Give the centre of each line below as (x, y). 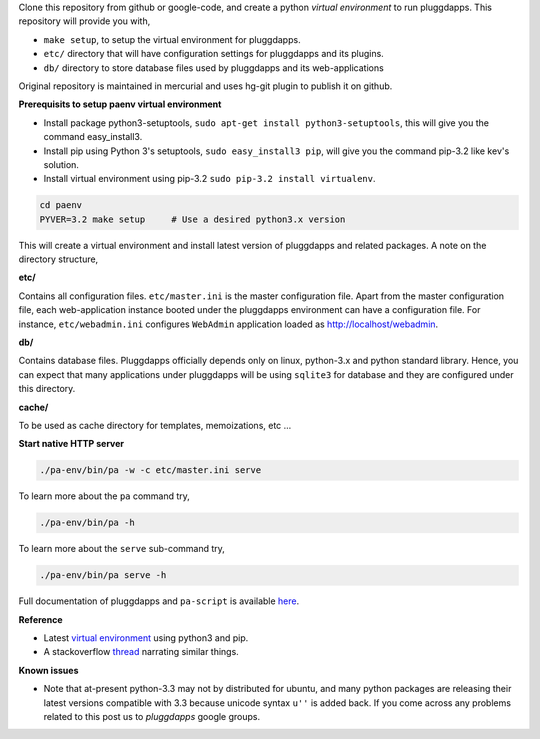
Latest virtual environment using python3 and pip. (146, 638)
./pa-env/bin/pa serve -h (103, 575)
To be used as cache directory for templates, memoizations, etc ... (155, 425)
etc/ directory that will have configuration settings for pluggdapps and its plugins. (213, 54)
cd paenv (61, 205)
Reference (40, 619)
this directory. (47, 389)
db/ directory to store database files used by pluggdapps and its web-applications (213, 67)
